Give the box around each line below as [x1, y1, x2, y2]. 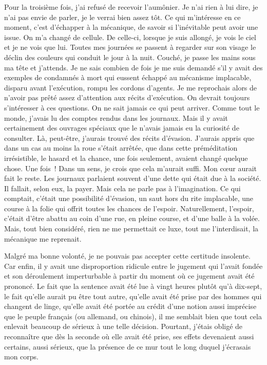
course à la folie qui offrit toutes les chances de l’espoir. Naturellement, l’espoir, [4, 203, 254, 213]
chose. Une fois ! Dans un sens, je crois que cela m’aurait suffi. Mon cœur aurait [4, 162, 257, 173]
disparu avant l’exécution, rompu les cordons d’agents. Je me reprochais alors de [4, 82, 257, 93]
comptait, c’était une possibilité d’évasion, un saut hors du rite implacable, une [4, 193, 254, 204]
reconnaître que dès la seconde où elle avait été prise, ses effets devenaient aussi [4, 331, 254, 341]
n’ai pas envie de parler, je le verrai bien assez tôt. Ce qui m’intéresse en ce [4, 11, 241, 22]
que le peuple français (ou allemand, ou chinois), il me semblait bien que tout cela [4, 311, 262, 321]
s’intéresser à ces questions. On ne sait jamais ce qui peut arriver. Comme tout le [4, 102, 260, 113]
